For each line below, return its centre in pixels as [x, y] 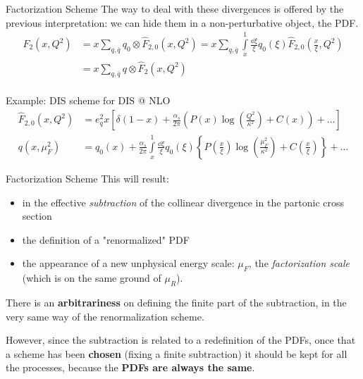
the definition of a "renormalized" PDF [106, 239]
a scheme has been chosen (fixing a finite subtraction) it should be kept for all [177, 353]
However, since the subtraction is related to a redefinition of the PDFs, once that [181, 340]
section [37, 216]
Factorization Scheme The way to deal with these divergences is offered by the [175, 8]
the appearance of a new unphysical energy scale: [128, 263]
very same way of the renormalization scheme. [105, 316]
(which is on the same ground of [92, 278]
